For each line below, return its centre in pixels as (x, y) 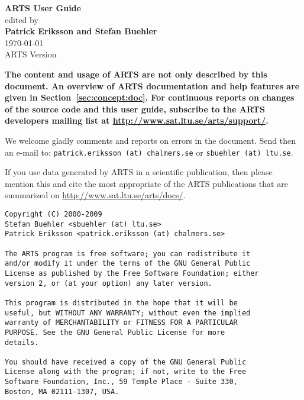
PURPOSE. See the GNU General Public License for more (115, 332)
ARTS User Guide (43, 8)
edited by (22, 19)
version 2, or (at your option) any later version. (109, 283)
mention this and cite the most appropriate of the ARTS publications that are (146, 183)
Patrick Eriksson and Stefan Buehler (81, 31)
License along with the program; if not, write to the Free (126, 372)
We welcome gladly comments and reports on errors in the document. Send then (150, 140)
